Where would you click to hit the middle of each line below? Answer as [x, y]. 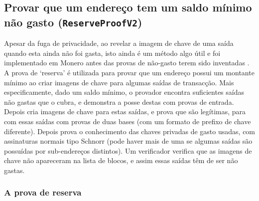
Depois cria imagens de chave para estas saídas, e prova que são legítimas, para [125, 111]
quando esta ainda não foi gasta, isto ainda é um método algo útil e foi [112, 53]
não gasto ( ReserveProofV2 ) [73, 22]
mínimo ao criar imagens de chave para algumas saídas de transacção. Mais [119, 82]
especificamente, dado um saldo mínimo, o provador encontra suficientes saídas [124, 92]
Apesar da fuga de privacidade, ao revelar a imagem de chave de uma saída [119, 43]
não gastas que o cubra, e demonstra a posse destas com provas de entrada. [119, 101]
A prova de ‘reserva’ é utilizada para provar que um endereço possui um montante [129, 72]
